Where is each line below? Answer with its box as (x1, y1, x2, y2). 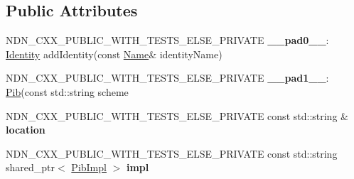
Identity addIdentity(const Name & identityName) (6, 46, 222, 61)
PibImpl (71, 160, 107, 175)
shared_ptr (6, 160, 55, 175)
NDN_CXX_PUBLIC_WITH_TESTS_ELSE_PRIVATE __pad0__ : (6, 33, 329, 48)
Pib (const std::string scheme (6, 84, 129, 99)
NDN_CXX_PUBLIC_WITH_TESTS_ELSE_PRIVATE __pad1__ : (6, 70, 329, 85)
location (6, 122, 45, 137)
